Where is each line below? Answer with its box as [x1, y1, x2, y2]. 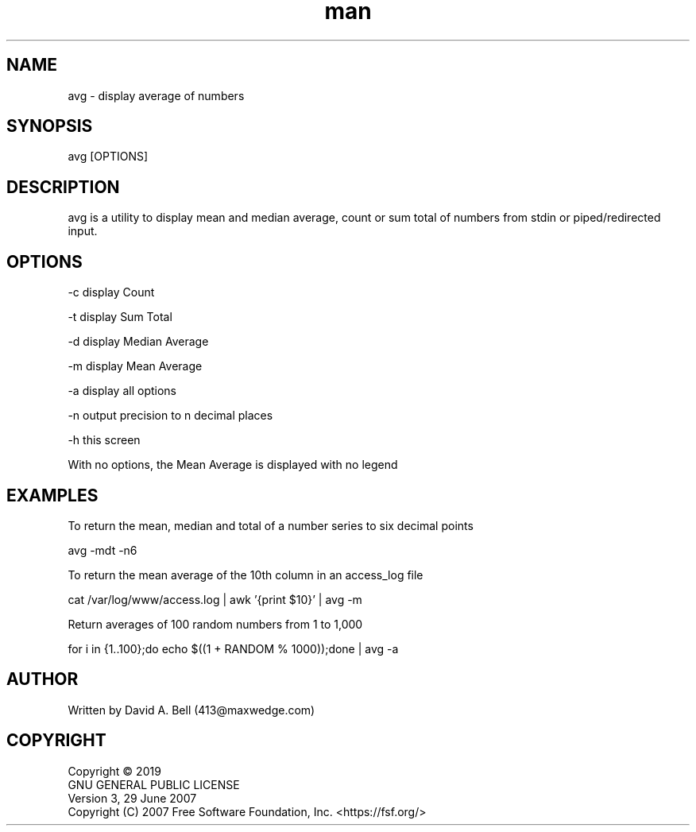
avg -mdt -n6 [68, 543, 137, 557]
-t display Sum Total [68, 310, 172, 324]
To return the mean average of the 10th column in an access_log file [68, 567, 423, 582]
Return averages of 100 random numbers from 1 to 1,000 [68, 617, 363, 631]
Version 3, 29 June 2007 [68, 791, 197, 805]
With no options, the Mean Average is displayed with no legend [68, 458, 398, 472]
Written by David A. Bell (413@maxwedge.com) [68, 702, 315, 717]
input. [68, 224, 98, 238]
